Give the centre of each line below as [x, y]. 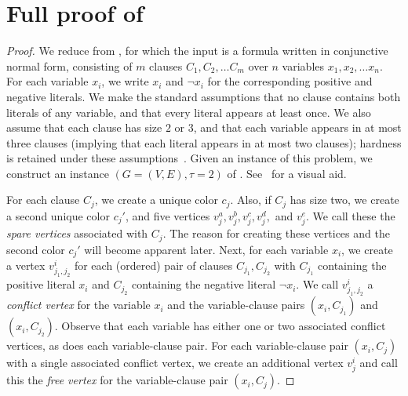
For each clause [43, 200]
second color [36, 249]
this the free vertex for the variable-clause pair [117, 380]
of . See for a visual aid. [287, 173]
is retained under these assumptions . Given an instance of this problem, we [189, 158]
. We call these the [351, 215]
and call [379, 363]
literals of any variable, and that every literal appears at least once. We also [189, 112]
